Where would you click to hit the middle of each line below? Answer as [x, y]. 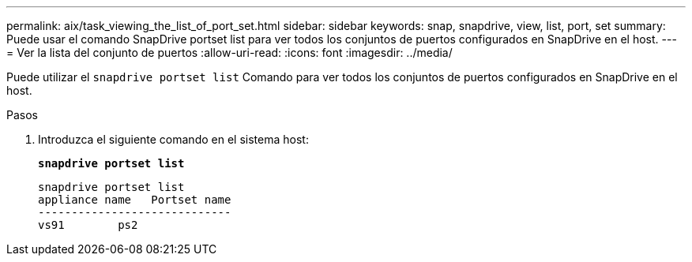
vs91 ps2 [88, 225]
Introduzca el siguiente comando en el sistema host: [173, 139]
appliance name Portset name [135, 200]
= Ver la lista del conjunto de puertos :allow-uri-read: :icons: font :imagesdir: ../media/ [229, 52]
